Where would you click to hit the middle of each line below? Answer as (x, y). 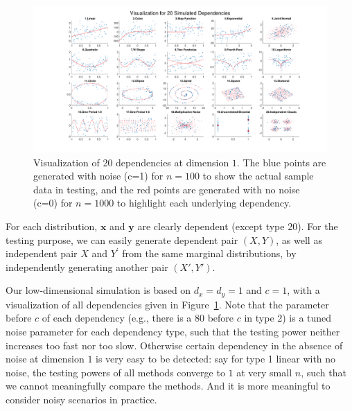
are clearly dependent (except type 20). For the (238, 226)
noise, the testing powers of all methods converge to (115, 372)
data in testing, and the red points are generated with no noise (167, 189)
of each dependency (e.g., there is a (117, 318)
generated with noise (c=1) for (98, 176)
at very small (264, 372)
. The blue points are (281, 162)
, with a (303, 290)
